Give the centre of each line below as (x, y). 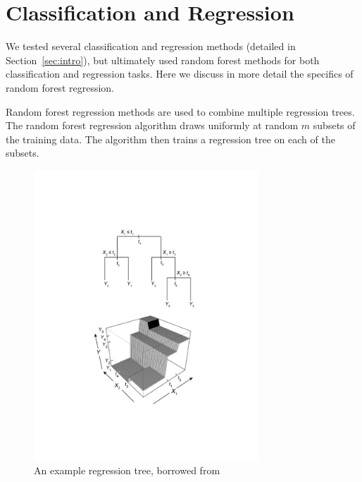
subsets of (334, 125)
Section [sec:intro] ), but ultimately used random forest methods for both (163, 60)
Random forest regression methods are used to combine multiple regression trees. (180, 111)
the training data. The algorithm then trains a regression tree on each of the (170, 139)
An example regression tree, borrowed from (127, 470)
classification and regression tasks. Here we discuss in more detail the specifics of (180, 74)
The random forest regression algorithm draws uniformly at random (152, 125)
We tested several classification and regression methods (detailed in (151, 46)
